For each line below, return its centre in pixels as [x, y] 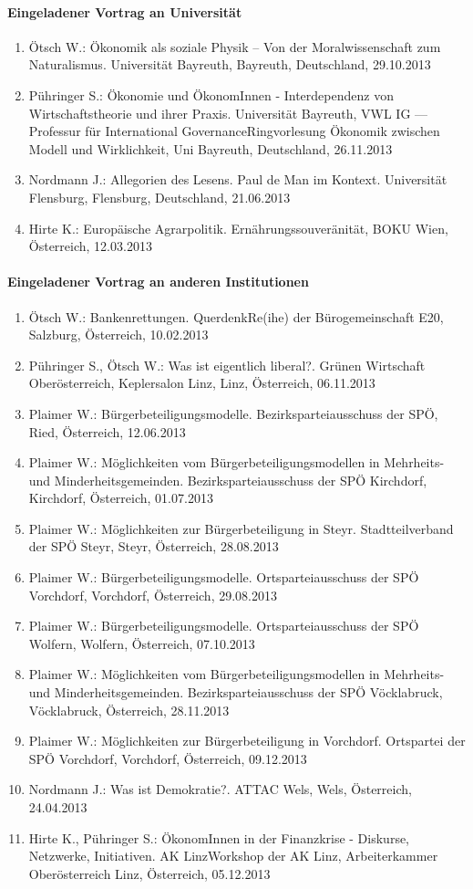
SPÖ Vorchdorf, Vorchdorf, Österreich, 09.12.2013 [168, 758]
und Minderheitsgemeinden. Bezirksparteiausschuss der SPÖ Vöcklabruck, [236, 692]
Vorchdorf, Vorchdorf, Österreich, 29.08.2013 [153, 595]
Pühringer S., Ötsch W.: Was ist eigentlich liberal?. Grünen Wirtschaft [227, 365]
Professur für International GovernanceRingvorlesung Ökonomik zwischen [234, 131]
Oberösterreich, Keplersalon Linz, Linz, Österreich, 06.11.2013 [202, 383]
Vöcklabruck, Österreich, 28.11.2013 [129, 710]
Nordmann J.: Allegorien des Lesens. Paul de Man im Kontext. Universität [238, 179]
